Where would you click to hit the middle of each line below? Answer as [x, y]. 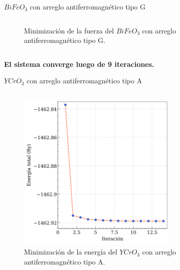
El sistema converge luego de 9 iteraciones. [79, 64]
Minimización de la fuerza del [69, 30]
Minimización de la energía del [71, 252]
